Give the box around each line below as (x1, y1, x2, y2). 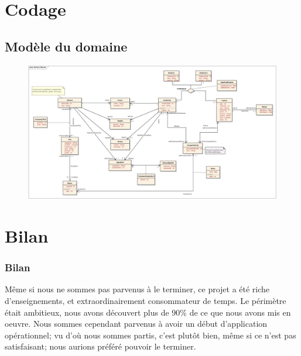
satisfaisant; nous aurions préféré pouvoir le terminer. (5, 340, 196, 352)
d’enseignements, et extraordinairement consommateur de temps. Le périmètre (5, 294, 286, 306)
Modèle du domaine (5, 37, 128, 55)
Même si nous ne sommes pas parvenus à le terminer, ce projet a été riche (5, 283, 270, 295)
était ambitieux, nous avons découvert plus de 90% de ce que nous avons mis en (5, 306, 291, 318)
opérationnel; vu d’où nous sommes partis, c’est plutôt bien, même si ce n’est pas (5, 329, 296, 341)
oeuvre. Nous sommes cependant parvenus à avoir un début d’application (5, 317, 268, 330)
